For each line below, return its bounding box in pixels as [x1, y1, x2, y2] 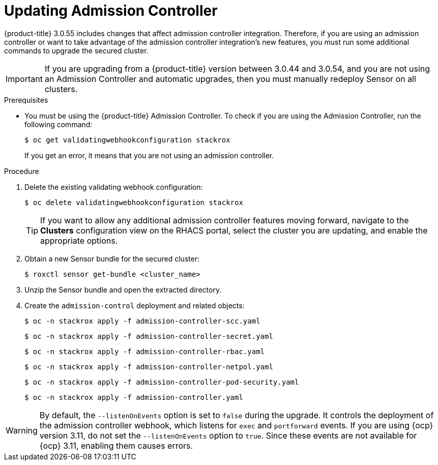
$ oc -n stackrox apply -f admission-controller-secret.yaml [24, 332, 273, 340]
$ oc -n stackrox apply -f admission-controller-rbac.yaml [24, 347, 265, 356]
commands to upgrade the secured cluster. [4, 46, 149, 55]
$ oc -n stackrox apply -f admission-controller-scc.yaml [24, 316, 260, 325]
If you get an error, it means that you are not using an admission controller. [24, 151, 274, 160]
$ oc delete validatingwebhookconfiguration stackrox [24, 198, 243, 207]
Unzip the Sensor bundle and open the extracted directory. [24, 285, 222, 294]
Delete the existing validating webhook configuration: [24, 182, 203, 191]
